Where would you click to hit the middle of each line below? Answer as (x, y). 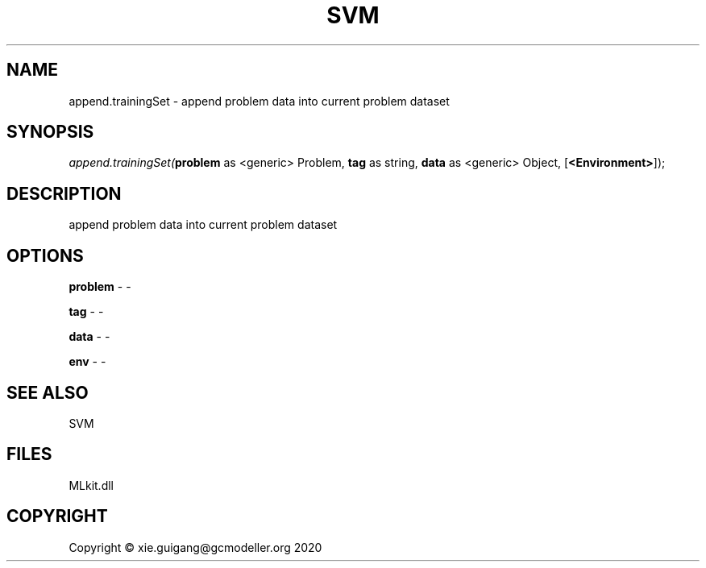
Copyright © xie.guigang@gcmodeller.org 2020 (195, 547)
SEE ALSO (48, 392)
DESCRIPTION (64, 193)
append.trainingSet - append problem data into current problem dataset (259, 101)
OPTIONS (45, 255)
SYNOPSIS (50, 132)
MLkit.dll (91, 485)
